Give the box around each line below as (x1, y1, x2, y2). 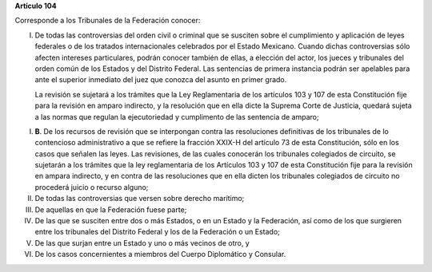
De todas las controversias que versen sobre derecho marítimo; (34, 194, 245, 203)
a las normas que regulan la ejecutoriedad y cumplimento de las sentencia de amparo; (34, 112, 319, 121)
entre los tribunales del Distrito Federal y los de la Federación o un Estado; (34, 227, 280, 237)
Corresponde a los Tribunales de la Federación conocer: (14, 16, 201, 26)
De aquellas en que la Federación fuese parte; (34, 204, 187, 215)
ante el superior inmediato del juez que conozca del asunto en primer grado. (34, 75, 287, 85)
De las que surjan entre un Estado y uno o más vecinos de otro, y (34, 238, 250, 247)
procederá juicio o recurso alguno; (34, 182, 149, 191)
